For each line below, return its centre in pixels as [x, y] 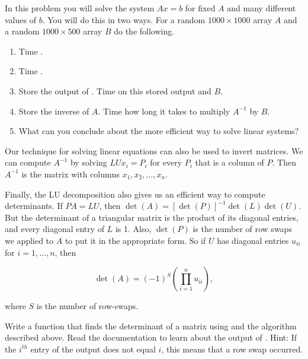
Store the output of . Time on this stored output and [115, 90]
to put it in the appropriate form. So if [135, 240]
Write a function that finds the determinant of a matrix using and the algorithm [151, 325]
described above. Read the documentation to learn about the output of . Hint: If [151, 337]
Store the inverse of [54, 111]
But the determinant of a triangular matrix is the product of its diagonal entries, [152, 217]
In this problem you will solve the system [80, 8]
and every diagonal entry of [55, 229]
